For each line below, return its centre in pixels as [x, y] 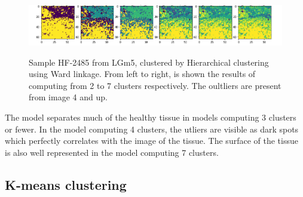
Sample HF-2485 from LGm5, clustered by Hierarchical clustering [149, 62]
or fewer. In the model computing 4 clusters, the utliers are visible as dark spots [152, 129]
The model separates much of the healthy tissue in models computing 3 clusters [151, 117]
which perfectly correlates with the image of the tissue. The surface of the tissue [151, 141]
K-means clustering [66, 184]
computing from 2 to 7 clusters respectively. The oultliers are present [155, 85]
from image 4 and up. [68, 97]
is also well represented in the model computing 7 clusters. [112, 152]
